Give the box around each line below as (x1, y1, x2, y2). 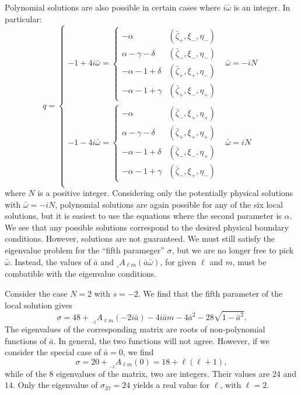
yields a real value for (133, 379, 210, 391)
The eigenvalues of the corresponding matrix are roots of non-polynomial (5, 322, 265, 335)
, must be (232, 255, 267, 267)
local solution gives (5, 298, 72, 311)
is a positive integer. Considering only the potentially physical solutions (37, 187, 293, 199)
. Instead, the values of (9, 255, 91, 267)
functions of (5, 334, 47, 346)
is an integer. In (233, 1, 290, 13)
